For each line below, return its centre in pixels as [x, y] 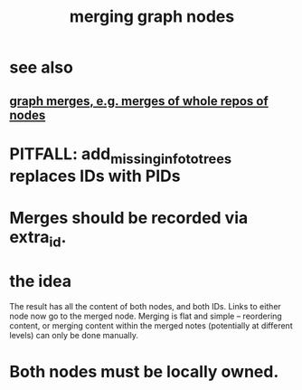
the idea [41, 281]
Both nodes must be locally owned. [144, 372]
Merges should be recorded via [129, 218]
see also [42, 67]
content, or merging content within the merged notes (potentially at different [151, 326]
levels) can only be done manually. [74, 336]
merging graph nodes [152, 17]
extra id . [38, 238]
